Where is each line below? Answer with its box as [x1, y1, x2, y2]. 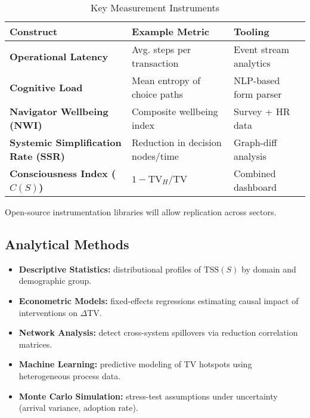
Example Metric [132, 24, 209, 38]
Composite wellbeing [132, 104, 218, 118]
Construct [10, 24, 58, 38]
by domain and [241, 262, 296, 275]
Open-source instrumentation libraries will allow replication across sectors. [5, 206, 277, 218]
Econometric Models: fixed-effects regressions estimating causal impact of [18, 294, 299, 306]
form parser [233, 87, 282, 101]
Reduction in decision [132, 135, 222, 149]
